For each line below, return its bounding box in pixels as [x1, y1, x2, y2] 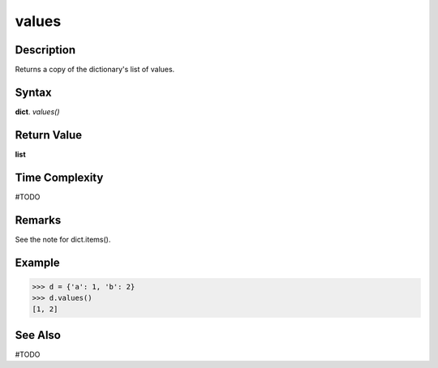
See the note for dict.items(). [15, 234, 111, 244]
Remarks [15, 213, 62, 227]
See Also [15, 328, 61, 342]
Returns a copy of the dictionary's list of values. [15, 65, 175, 75]
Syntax [15, 85, 52, 99]
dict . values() [15, 106, 60, 117]
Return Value [15, 128, 83, 142]
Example [15, 255, 60, 269]
